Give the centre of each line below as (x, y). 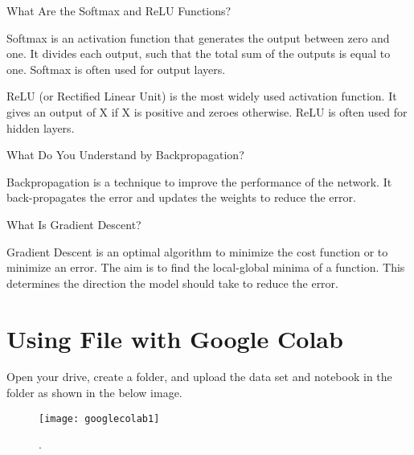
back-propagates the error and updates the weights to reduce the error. (181, 197)
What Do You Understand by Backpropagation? (125, 155)
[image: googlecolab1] (99, 418)
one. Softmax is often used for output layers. (116, 69)
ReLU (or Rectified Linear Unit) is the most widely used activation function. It (202, 96)
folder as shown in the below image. (94, 393)
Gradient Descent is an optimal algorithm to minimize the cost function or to (197, 251)
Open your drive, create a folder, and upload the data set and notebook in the (199, 377)
